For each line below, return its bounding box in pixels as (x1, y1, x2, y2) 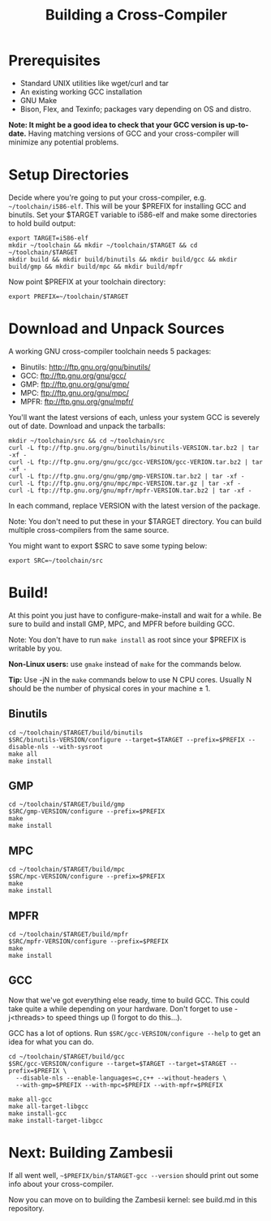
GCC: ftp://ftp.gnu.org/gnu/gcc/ (19, 370, 127, 380)
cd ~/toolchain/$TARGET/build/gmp (8, 800, 126, 809)
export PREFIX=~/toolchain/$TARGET (8, 292, 129, 301)
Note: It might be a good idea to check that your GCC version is (8, 119, 225, 129)
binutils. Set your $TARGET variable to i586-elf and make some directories (8, 210, 257, 219)
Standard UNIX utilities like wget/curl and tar (19, 78, 169, 88)
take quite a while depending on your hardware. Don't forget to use (8, 1003, 233, 1013)
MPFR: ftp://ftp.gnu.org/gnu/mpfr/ (19, 396, 134, 406)
